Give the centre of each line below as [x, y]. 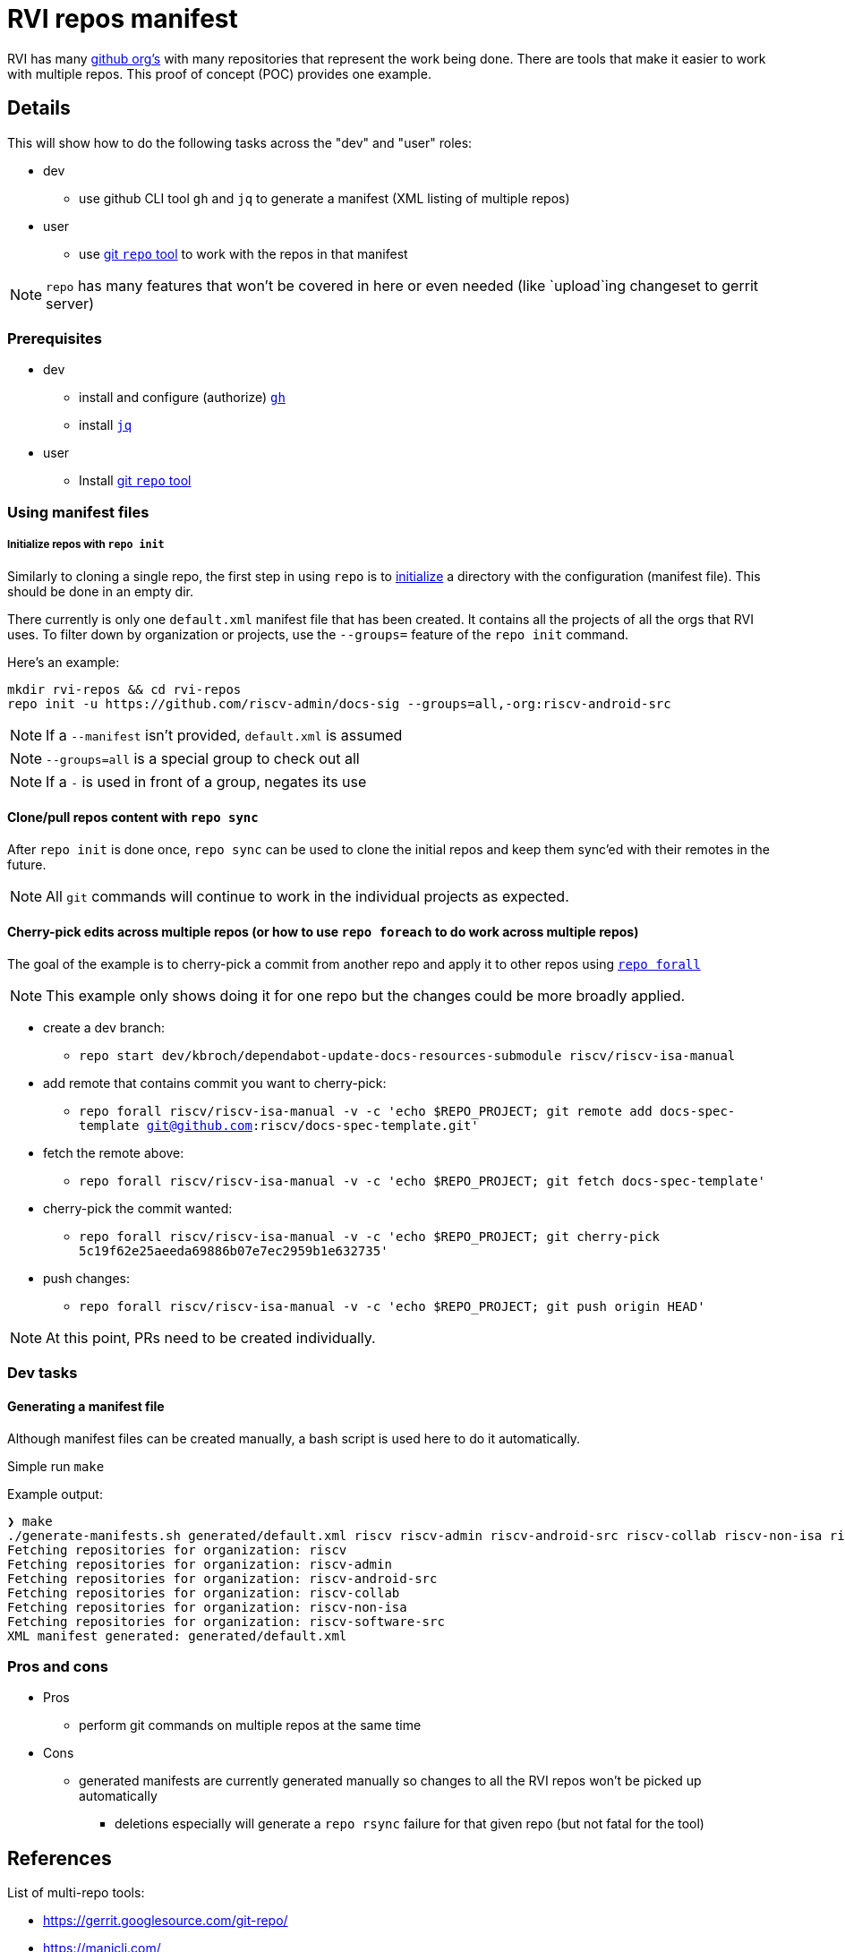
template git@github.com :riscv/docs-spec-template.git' [279, 1125]
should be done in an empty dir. [100, 591]
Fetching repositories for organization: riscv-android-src [222, 1578]
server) [70, 303]
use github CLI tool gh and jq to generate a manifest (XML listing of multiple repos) [324, 198]
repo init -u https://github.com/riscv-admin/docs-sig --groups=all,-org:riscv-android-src [339, 703]
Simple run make [56, 1466]
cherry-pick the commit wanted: [138, 1208]
